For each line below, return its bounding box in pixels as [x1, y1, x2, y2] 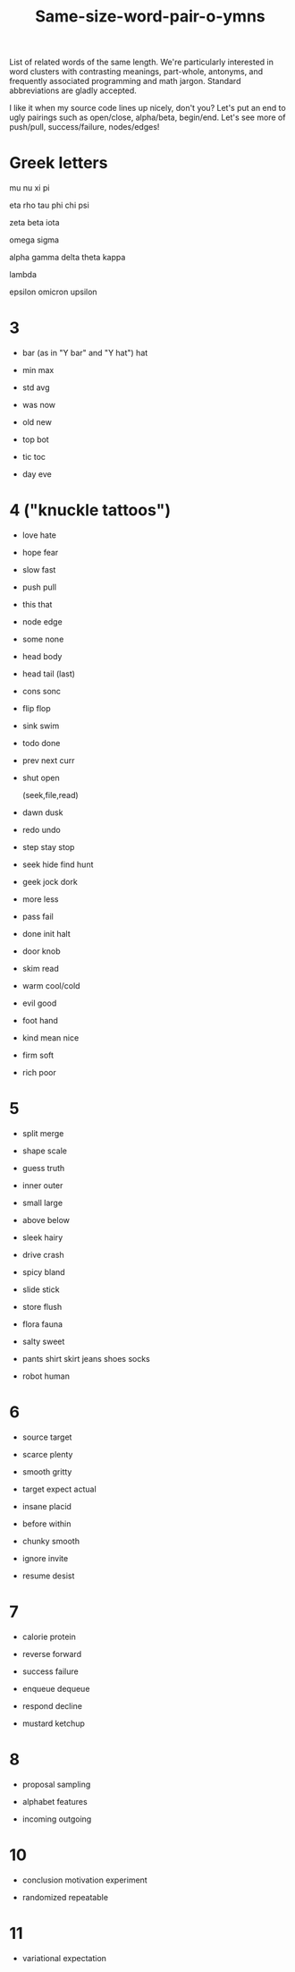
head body [21, 651, 63, 661]
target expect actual [21, 1483, 97, 1494]
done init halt [21, 929, 72, 939]
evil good [21, 998, 57, 1008]
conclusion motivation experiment [21, 1874, 147, 1885]
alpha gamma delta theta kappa [9, 252, 126, 263]
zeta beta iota [9, 217, 60, 228]
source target [21, 1432, 72, 1442]
